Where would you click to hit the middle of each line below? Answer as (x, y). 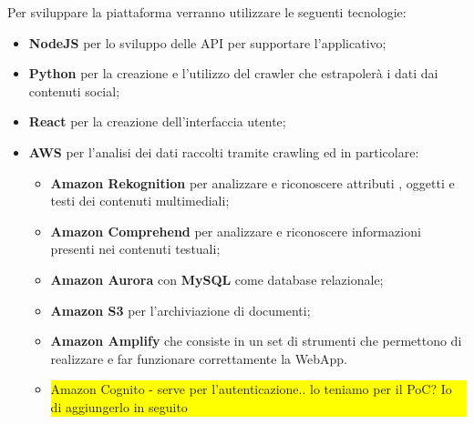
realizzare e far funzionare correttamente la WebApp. (199, 358)
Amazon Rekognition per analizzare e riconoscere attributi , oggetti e (252, 182)
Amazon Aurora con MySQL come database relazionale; (217, 279)
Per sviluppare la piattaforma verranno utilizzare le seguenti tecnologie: (207, 12)
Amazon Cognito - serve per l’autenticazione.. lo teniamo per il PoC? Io (251, 389)
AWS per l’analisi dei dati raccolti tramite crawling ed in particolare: (224, 151)
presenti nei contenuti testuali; (135, 249)
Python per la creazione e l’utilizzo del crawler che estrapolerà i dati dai (233, 73)
